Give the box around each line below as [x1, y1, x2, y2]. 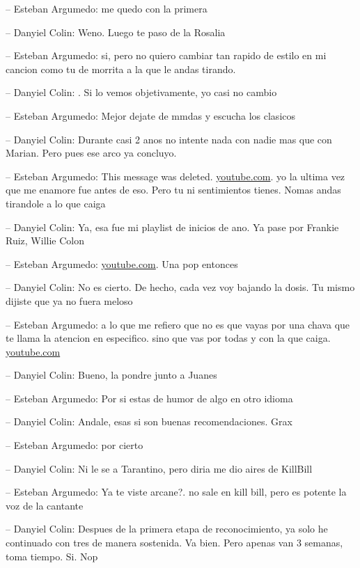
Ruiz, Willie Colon [6, 233, 84, 248]
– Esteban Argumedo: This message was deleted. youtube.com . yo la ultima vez [6, 168, 345, 183]
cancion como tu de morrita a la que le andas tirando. [6, 61, 236, 76]
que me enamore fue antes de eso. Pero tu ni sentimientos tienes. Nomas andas [6, 182, 341, 197]
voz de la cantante [6, 498, 84, 512]
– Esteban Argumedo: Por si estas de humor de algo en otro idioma [6, 390, 293, 405]
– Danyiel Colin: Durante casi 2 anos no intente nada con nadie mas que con [6, 132, 332, 146]
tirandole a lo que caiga [6, 196, 106, 210]
